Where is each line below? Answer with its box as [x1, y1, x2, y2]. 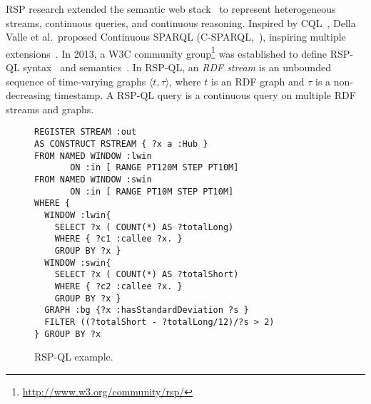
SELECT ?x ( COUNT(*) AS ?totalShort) [54, 269, 239, 280]
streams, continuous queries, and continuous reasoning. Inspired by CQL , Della [6, 15, 356, 30]
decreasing [6, 88, 51, 103]
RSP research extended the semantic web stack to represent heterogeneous [6, 1, 336, 16]
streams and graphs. [6, 101, 94, 116]
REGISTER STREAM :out [34, 127, 137, 138]
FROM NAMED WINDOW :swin [34, 175, 152, 185]
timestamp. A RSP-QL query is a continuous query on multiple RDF [54, 88, 356, 103]
